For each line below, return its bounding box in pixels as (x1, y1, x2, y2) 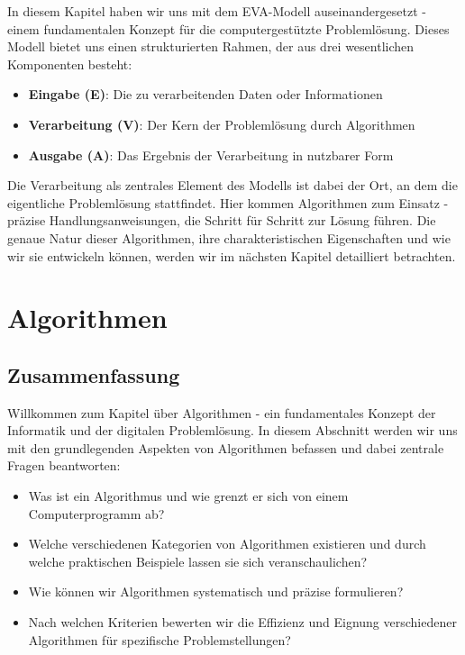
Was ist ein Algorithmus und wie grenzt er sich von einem (28, 487, 349, 505)
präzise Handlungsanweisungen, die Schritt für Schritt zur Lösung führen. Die (7, 211, 436, 230)
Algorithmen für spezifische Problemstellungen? (28, 630, 291, 649)
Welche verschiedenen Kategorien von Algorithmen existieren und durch (28, 534, 426, 553)
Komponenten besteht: (7, 54, 132, 73)
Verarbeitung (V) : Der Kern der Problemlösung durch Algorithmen (28, 114, 415, 133)
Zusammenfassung (7, 360, 180, 388)
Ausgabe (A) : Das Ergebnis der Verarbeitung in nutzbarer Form (28, 145, 394, 164)
